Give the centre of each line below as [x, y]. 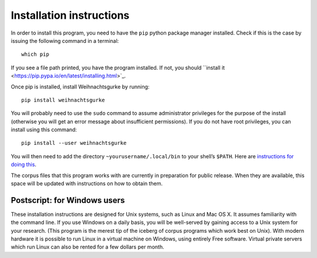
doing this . [23, 165]
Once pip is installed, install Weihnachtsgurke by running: [80, 86]
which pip [35, 55]
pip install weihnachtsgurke [63, 100]
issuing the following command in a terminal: [65, 40]
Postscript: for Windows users [68, 200]
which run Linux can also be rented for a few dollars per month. [87, 247]
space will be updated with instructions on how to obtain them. [87, 184]
